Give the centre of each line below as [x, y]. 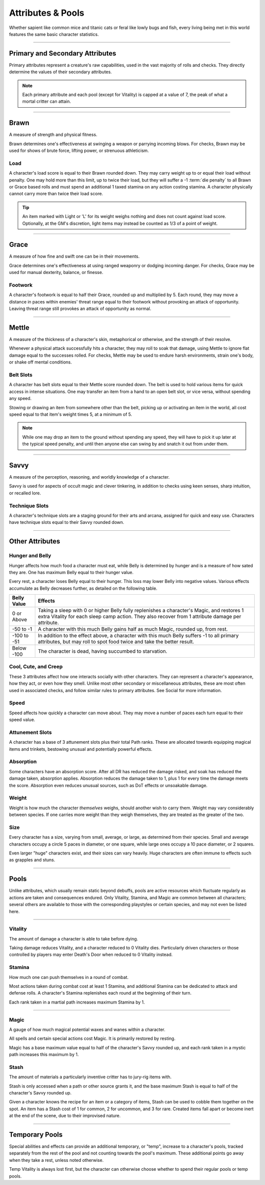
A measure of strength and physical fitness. [53, 135]
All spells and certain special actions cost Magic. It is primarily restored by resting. [92, 1038]
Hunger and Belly [30, 556]
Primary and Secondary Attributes [63, 53]
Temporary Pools [36, 1135]
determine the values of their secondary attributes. [61, 72]
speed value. [22, 720]
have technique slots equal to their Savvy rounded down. [67, 522]
